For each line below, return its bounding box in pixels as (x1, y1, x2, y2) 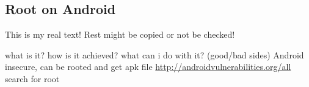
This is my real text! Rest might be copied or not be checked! (5, 28, 235, 41)
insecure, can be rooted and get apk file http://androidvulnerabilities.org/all (5, 60, 291, 73)
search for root (5, 72, 60, 85)
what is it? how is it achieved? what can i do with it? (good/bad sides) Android (5, 48, 304, 61)
